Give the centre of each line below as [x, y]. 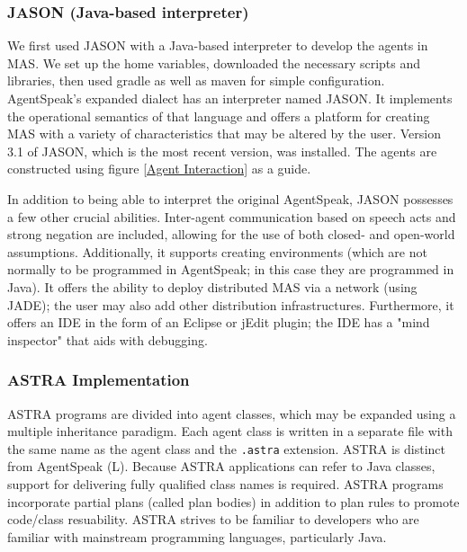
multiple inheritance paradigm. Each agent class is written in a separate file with [230, 431]
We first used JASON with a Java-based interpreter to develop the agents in [218, 45]
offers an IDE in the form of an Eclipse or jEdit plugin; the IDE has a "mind [219, 322]
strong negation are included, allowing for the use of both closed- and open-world [231, 234]
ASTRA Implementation [99, 380]
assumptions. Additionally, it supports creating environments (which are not [217, 251]
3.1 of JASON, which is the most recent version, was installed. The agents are [222, 151]
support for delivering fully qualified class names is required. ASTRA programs [225, 483]
